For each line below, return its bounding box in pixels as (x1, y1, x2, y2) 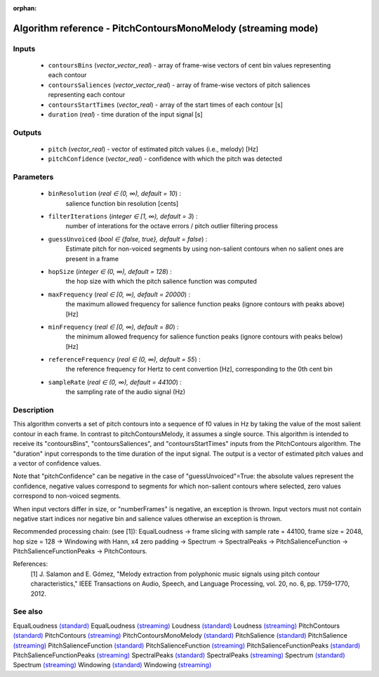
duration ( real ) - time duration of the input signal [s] (48, 110, 203, 119)
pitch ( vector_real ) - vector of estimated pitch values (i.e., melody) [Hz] (48, 145, 259, 153)
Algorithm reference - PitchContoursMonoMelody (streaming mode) (13, 22, 319, 34)
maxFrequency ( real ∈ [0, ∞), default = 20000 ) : (48, 290, 191, 298)
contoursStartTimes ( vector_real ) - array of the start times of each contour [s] (48, 100, 284, 109)
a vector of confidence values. (13, 459, 102, 467)
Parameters (13, 172, 54, 182)
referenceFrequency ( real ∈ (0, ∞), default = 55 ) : (48, 355, 201, 364)
